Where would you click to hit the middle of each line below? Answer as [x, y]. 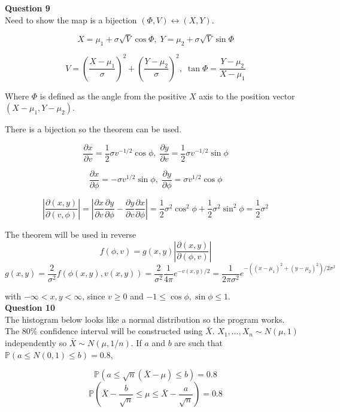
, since [94, 296]
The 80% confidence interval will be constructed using [104, 331]
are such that [198, 343]
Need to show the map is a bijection [71, 19]
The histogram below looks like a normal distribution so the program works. [145, 319]
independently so [36, 343]
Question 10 [30, 308]
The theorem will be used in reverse [71, 234]
